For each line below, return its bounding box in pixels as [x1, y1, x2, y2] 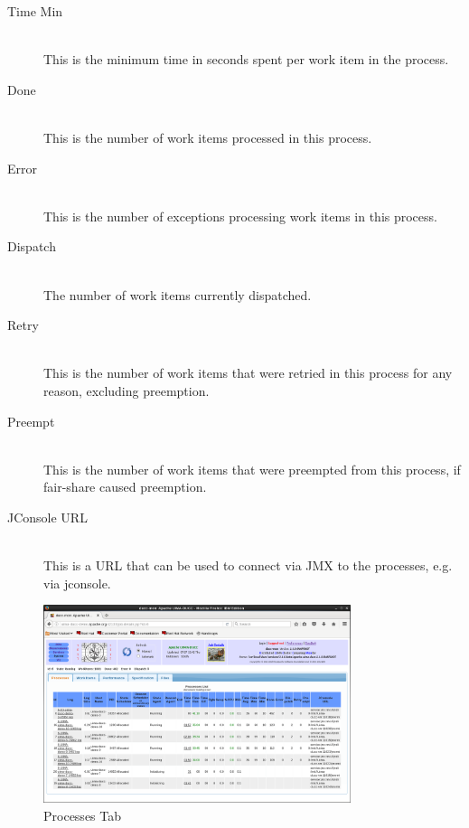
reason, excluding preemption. [43, 381, 210, 400]
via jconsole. [43, 573, 111, 592]
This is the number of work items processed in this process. [43, 127, 372, 146]
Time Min [7, 2, 63, 20]
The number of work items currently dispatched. [43, 285, 312, 304]
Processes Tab [43, 806, 122, 825]
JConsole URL [7, 507, 88, 526]
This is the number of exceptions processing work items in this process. [43, 206, 437, 225]
